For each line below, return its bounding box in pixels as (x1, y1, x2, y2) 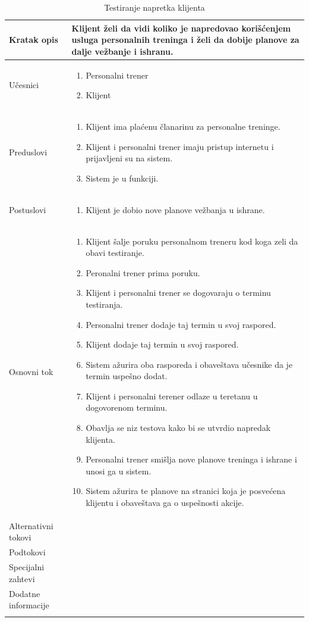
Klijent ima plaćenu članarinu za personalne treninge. (86, 120, 280, 133)
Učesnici (9, 79, 39, 91)
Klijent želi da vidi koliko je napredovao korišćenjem (71, 21, 291, 34)
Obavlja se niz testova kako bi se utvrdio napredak (86, 421, 271, 434)
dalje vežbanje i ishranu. (71, 45, 174, 57)
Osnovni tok (9, 365, 53, 378)
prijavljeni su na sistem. (86, 152, 173, 164)
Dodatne (9, 587, 40, 599)
